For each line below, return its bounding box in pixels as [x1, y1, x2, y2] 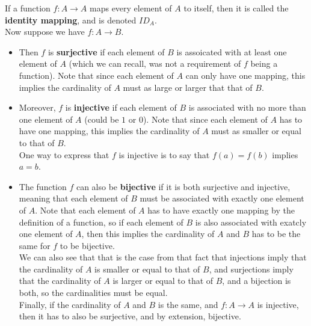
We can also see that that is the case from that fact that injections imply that [19, 251, 307, 263]
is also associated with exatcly [195, 215, 307, 228]
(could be [84, 112, 119, 125]
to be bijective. [60, 239, 115, 251]
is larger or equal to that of [112, 274, 214, 287]
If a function [5, 2, 51, 14]
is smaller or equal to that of [94, 262, 200, 275]
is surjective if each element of [48, 45, 165, 58]
